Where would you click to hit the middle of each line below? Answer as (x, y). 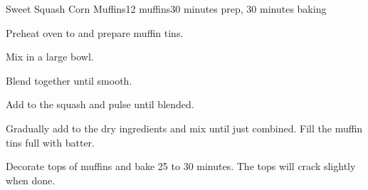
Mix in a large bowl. (50, 57)
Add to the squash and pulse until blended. (100, 104)
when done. (31, 180)
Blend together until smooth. (69, 80)
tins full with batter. (50, 142)
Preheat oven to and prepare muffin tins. (95, 32)
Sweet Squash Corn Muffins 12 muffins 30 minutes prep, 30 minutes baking (166, 9)
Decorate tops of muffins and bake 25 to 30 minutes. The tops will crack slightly (181, 166)
